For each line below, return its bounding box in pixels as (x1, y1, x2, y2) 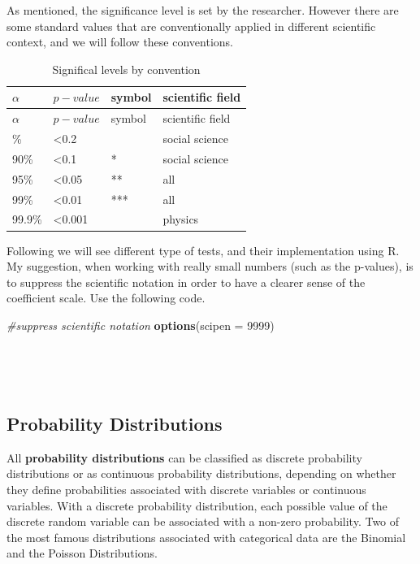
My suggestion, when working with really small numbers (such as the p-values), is (6, 258, 414, 275)
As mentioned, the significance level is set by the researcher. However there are (6, 2, 399, 18)
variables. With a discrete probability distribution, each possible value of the (6, 497, 388, 514)
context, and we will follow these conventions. (6, 33, 233, 50)
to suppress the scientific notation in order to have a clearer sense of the (6, 273, 366, 290)
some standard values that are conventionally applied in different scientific (6, 17, 376, 34)
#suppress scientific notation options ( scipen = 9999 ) (6, 316, 275, 333)
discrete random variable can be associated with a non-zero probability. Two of (6, 513, 400, 530)
